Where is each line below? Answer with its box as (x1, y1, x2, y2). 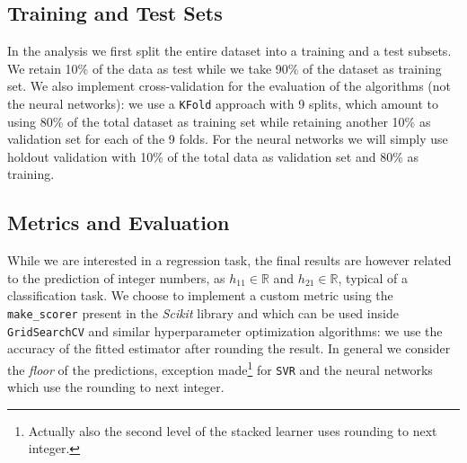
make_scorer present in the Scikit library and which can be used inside (7, 304, 399, 322)
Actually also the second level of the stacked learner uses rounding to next (28, 421, 437, 440)
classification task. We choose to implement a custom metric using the (7, 286, 393, 305)
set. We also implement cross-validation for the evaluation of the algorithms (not (7, 76, 451, 95)
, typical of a (338, 268, 408, 287)
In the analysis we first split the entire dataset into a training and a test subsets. (7, 41, 452, 60)
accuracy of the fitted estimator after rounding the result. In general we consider (7, 339, 451, 358)
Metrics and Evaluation (7, 209, 230, 236)
